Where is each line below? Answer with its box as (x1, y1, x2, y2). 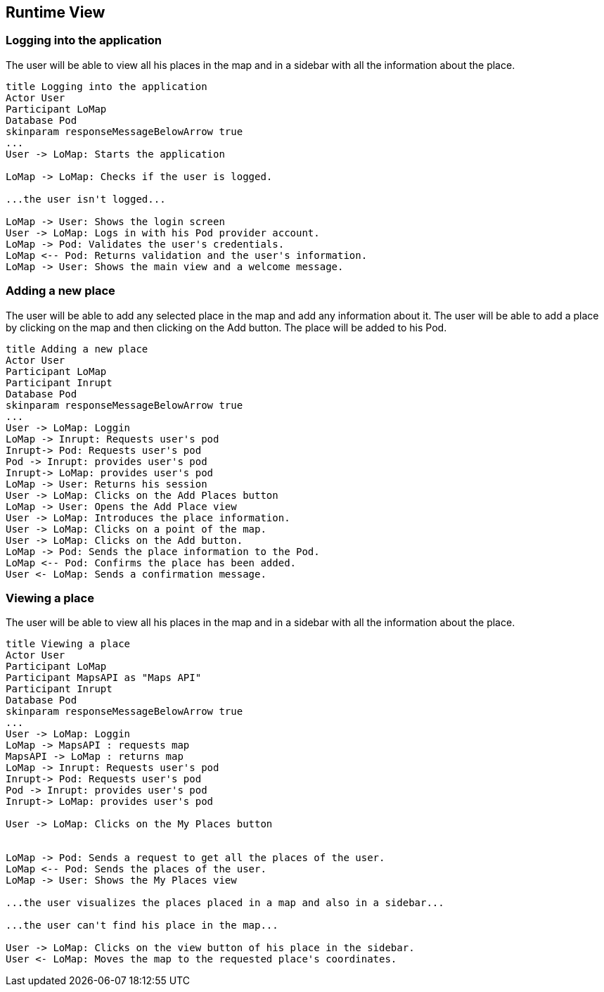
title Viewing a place (6, 638, 131, 650)
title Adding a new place (6, 343, 148, 355)
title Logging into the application (6, 80, 207, 92)
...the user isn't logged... (6, 193, 166, 205)
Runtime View (6, 4, 105, 21)
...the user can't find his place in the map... (6, 920, 278, 931)
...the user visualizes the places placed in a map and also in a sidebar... (6, 897, 444, 909)
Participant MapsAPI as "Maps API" (6, 672, 202, 684)
